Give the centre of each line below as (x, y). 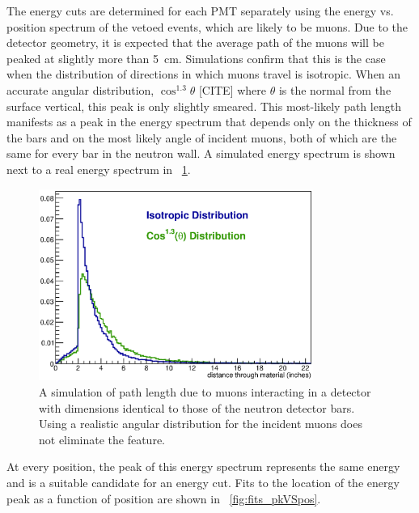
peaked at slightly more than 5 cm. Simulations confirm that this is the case (196, 58)
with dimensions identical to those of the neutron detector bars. (197, 407)
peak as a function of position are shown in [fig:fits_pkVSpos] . (164, 498)
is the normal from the (335, 89)
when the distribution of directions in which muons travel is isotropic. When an (204, 74)
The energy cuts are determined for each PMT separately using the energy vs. (200, 11)
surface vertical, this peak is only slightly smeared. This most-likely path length (204, 106)
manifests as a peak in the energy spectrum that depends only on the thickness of (209, 122)
